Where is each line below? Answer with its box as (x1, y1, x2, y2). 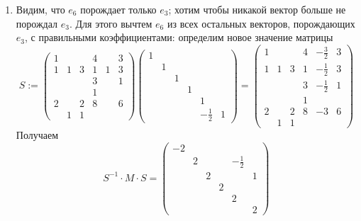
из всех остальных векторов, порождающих (167, 16, 355, 30)
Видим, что (16, 2, 65, 16)
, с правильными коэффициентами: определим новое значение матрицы (25, 30, 333, 45)
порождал (16, 16, 58, 30)
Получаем (16, 127, 59, 142)
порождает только (80, 2, 157, 16)
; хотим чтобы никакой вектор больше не (168, 2, 346, 16)
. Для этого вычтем (69, 16, 152, 30)
